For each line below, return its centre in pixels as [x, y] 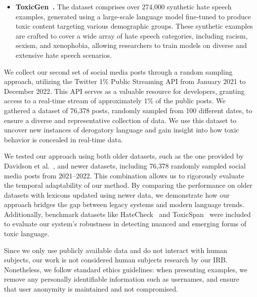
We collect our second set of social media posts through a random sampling [118, 71]
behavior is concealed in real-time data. [64, 139]
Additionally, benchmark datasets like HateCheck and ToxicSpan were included [128, 214]
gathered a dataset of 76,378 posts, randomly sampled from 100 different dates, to [128, 110]
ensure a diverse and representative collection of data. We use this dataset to [120, 120]
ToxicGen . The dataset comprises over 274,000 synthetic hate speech [124, 6]
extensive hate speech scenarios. [64, 55]
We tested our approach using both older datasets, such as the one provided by [124, 156]
